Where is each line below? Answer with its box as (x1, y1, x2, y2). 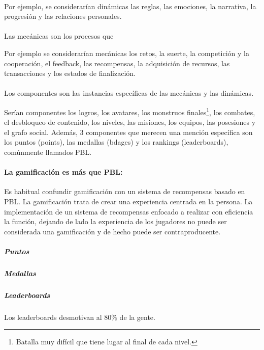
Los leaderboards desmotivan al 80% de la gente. (4, 311, 155, 322)
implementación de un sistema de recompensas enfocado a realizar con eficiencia (4, 206, 253, 217)
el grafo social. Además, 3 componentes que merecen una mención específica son (4, 126, 253, 137)
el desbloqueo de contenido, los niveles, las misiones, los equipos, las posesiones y (4, 117, 256, 127)
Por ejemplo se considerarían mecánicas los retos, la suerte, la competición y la (4, 47, 250, 58)
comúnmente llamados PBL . (4, 146, 92, 157)
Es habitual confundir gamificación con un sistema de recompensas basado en (4, 186, 245, 197)
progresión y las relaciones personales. (4, 11, 122, 21)
